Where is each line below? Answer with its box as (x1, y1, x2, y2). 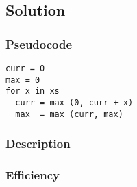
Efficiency (5, 166, 60, 184)
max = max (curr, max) (15, 109, 123, 119)
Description (5, 135, 71, 152)
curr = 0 (5, 64, 45, 73)
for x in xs (5, 86, 60, 97)
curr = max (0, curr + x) (15, 97, 134, 108)
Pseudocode (5, 35, 73, 52)
